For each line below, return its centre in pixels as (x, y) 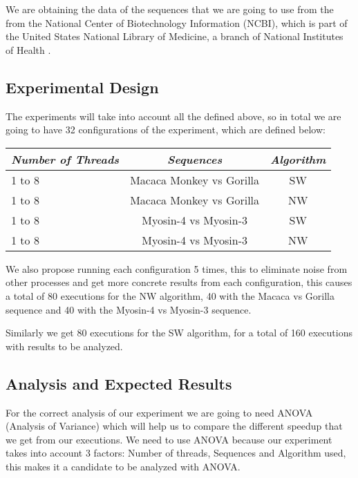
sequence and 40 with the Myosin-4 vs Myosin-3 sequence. (129, 309)
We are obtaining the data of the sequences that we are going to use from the (170, 9)
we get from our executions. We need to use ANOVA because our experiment (169, 439)
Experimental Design (82, 87)
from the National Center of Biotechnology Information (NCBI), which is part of (177, 22)
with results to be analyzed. (64, 346)
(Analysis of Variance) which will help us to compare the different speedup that (174, 426)
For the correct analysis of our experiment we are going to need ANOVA (159, 412)
